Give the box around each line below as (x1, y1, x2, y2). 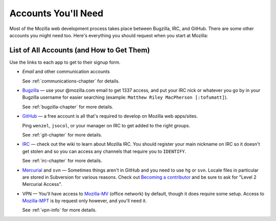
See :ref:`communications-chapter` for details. (22, 78, 120, 84)
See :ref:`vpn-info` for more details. (22, 207, 97, 213)
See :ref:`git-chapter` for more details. (22, 131, 102, 137)
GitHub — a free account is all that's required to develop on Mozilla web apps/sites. (22, 113, 198, 119)
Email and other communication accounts (22, 69, 110, 75)
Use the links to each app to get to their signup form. (9, 59, 121, 65)
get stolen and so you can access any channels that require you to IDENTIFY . (22, 148, 187, 154)
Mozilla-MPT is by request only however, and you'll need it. (22, 198, 147, 204)
